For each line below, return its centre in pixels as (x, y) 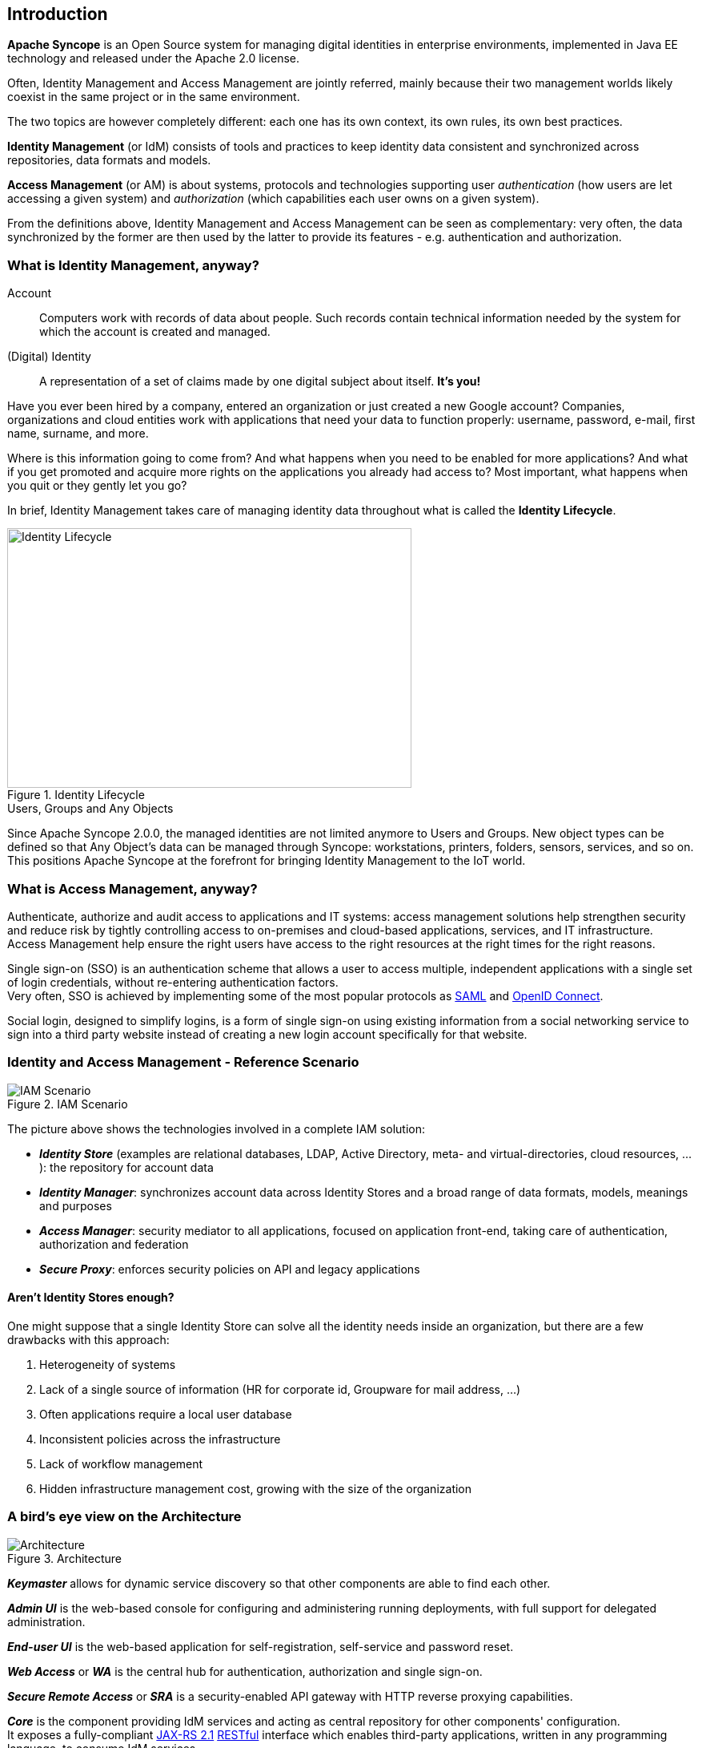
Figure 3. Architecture (64, 1558)
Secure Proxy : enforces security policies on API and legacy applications (230, 1269)
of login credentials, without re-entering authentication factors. (173, 982)
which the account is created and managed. (155, 332)
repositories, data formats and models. (109, 160)
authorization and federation (114, 1244)
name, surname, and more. (78, 434)
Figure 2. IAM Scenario (68, 1104)
